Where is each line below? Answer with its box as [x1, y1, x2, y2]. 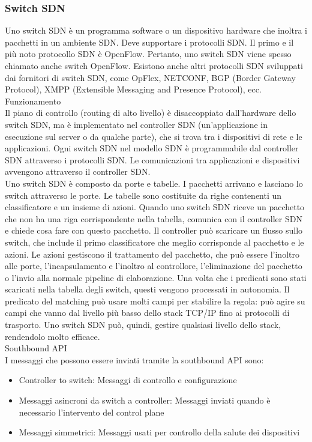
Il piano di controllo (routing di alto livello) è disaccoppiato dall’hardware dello [5, 106, 296, 119]
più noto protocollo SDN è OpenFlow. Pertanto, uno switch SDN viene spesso [5, 47, 292, 60]
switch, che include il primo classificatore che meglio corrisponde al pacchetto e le [5, 235, 304, 248]
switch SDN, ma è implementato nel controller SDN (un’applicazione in [5, 118, 268, 130]
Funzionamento [5, 94, 61, 107]
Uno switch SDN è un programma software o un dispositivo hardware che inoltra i [5, 24, 307, 37]
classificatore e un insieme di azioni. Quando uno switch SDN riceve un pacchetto [5, 201, 305, 213]
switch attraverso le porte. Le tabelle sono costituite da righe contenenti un [5, 189, 282, 201]
